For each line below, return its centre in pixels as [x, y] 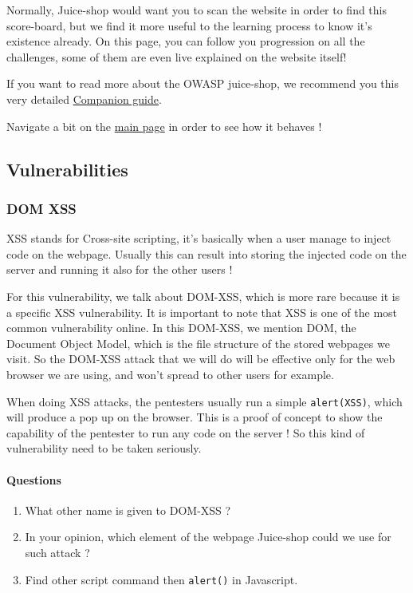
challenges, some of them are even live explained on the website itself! [177, 56]
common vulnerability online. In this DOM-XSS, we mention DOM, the [181, 328]
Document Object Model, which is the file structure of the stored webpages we [198, 343]
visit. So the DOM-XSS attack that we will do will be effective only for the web [201, 359]
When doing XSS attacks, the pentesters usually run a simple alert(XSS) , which [205, 401]
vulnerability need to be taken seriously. [104, 448]
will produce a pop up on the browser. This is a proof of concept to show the [195, 417]
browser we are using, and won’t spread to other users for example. [170, 374]
